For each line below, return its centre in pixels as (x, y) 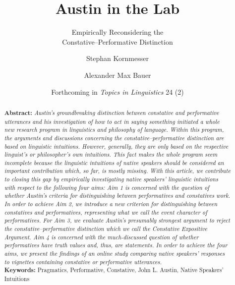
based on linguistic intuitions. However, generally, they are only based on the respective (116, 146)
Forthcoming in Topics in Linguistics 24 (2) (117, 91)
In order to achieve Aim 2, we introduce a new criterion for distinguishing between (111, 204)
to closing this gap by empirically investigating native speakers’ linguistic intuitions (111, 179)
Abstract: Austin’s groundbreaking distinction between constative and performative (112, 113)
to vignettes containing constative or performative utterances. (83, 261)
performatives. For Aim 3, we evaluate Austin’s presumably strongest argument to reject (117, 220)
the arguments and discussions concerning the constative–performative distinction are (114, 138)
